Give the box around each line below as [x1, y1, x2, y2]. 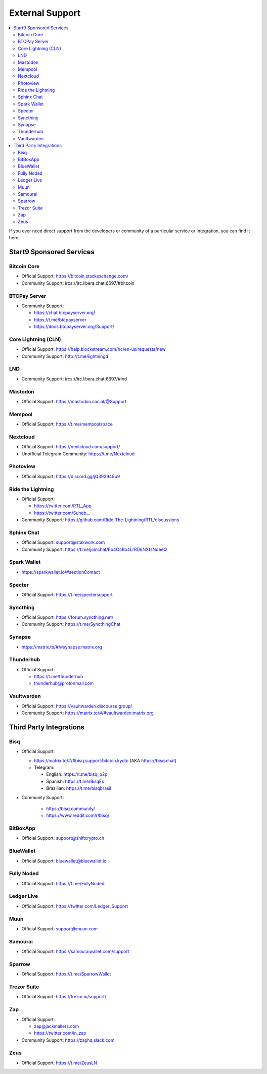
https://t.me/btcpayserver [34, 317, 87, 322]
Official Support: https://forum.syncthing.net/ [21, 614, 114, 620]
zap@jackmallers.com [34, 1023, 79, 1029]
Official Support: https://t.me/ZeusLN [21, 1060, 97, 1066]
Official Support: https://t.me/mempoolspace [21, 421, 113, 427]
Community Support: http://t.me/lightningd [21, 353, 109, 359]
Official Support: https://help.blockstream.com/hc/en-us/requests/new [21, 346, 166, 352]
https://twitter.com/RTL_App [34, 503, 91, 509]
